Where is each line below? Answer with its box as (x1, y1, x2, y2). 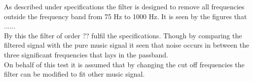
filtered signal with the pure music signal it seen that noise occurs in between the (4, 40, 250, 50)
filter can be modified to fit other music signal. (4, 69, 145, 79)
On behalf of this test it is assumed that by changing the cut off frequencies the (4, 59, 245, 69)
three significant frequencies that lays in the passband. (4, 49, 168, 59)
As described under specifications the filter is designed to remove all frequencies (4, 1, 245, 11)
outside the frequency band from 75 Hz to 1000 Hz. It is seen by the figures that (4, 11, 247, 21)
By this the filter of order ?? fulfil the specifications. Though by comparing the (4, 30, 242, 40)
